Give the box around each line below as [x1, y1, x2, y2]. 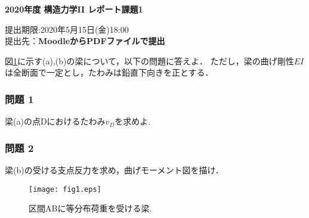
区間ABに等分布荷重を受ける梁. [29, 202, 152, 214]
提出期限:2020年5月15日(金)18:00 [5, 23, 129, 35]
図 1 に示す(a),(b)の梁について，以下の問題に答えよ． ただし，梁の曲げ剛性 [5, 54, 294, 67]
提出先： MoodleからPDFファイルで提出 [5, 35, 165, 47]
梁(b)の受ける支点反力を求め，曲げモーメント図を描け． [5, 164, 224, 176]
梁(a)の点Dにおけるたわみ [5, 115, 106, 127]
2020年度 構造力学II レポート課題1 [5, 3, 143, 15]
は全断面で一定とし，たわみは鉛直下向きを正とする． [5, 66, 214, 79]
